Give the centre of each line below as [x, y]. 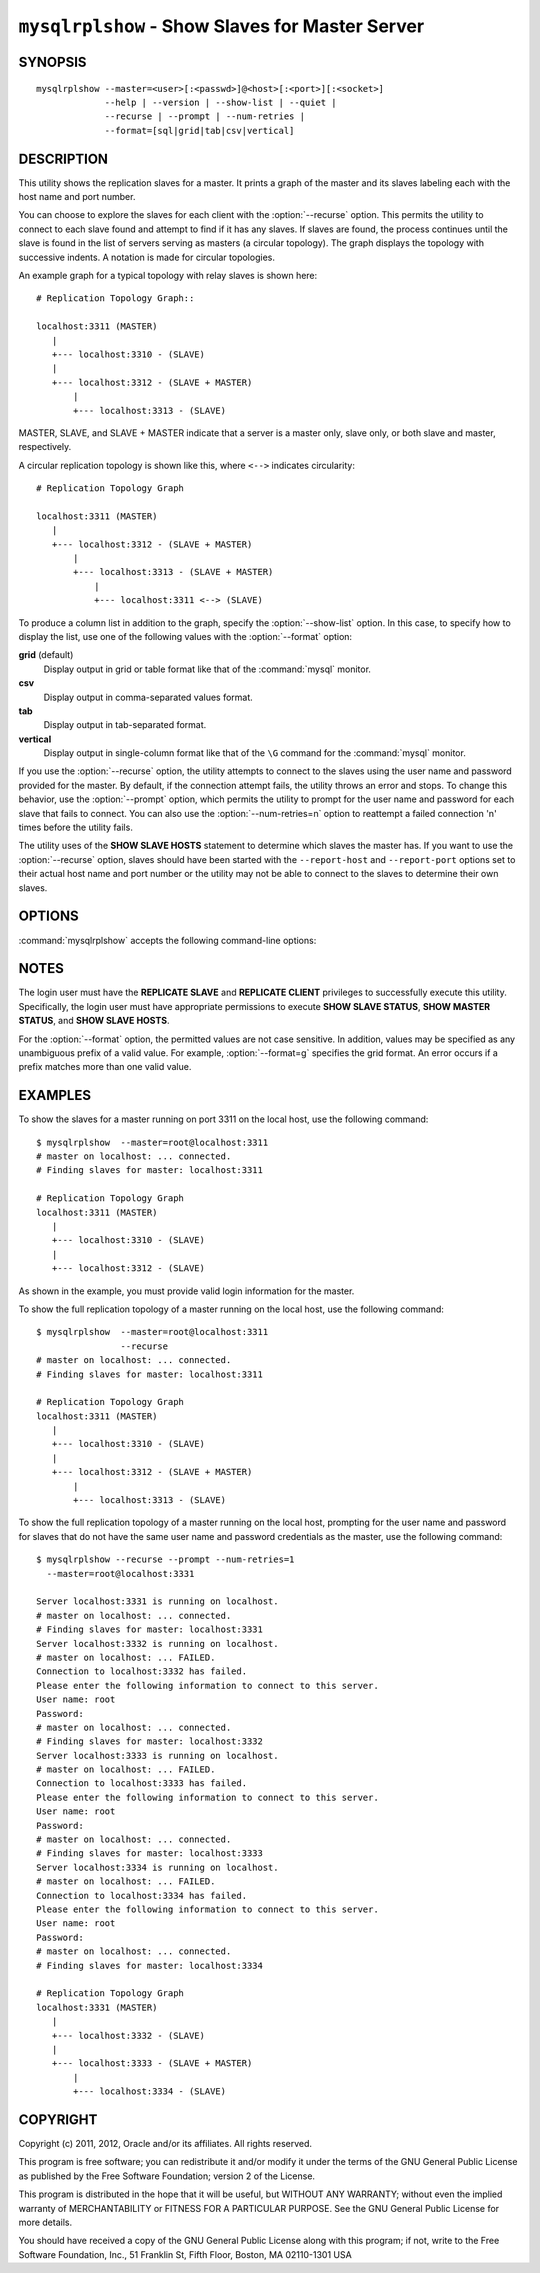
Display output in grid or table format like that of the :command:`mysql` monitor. [207, 669]
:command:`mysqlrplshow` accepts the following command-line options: [167, 940]
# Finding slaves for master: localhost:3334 [150, 1965]
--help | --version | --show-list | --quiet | [220, 102]
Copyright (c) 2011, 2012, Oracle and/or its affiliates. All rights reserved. [165, 2143]
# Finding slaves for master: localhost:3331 [150, 1629]
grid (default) [46, 655]
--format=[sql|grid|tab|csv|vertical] [199, 130]
